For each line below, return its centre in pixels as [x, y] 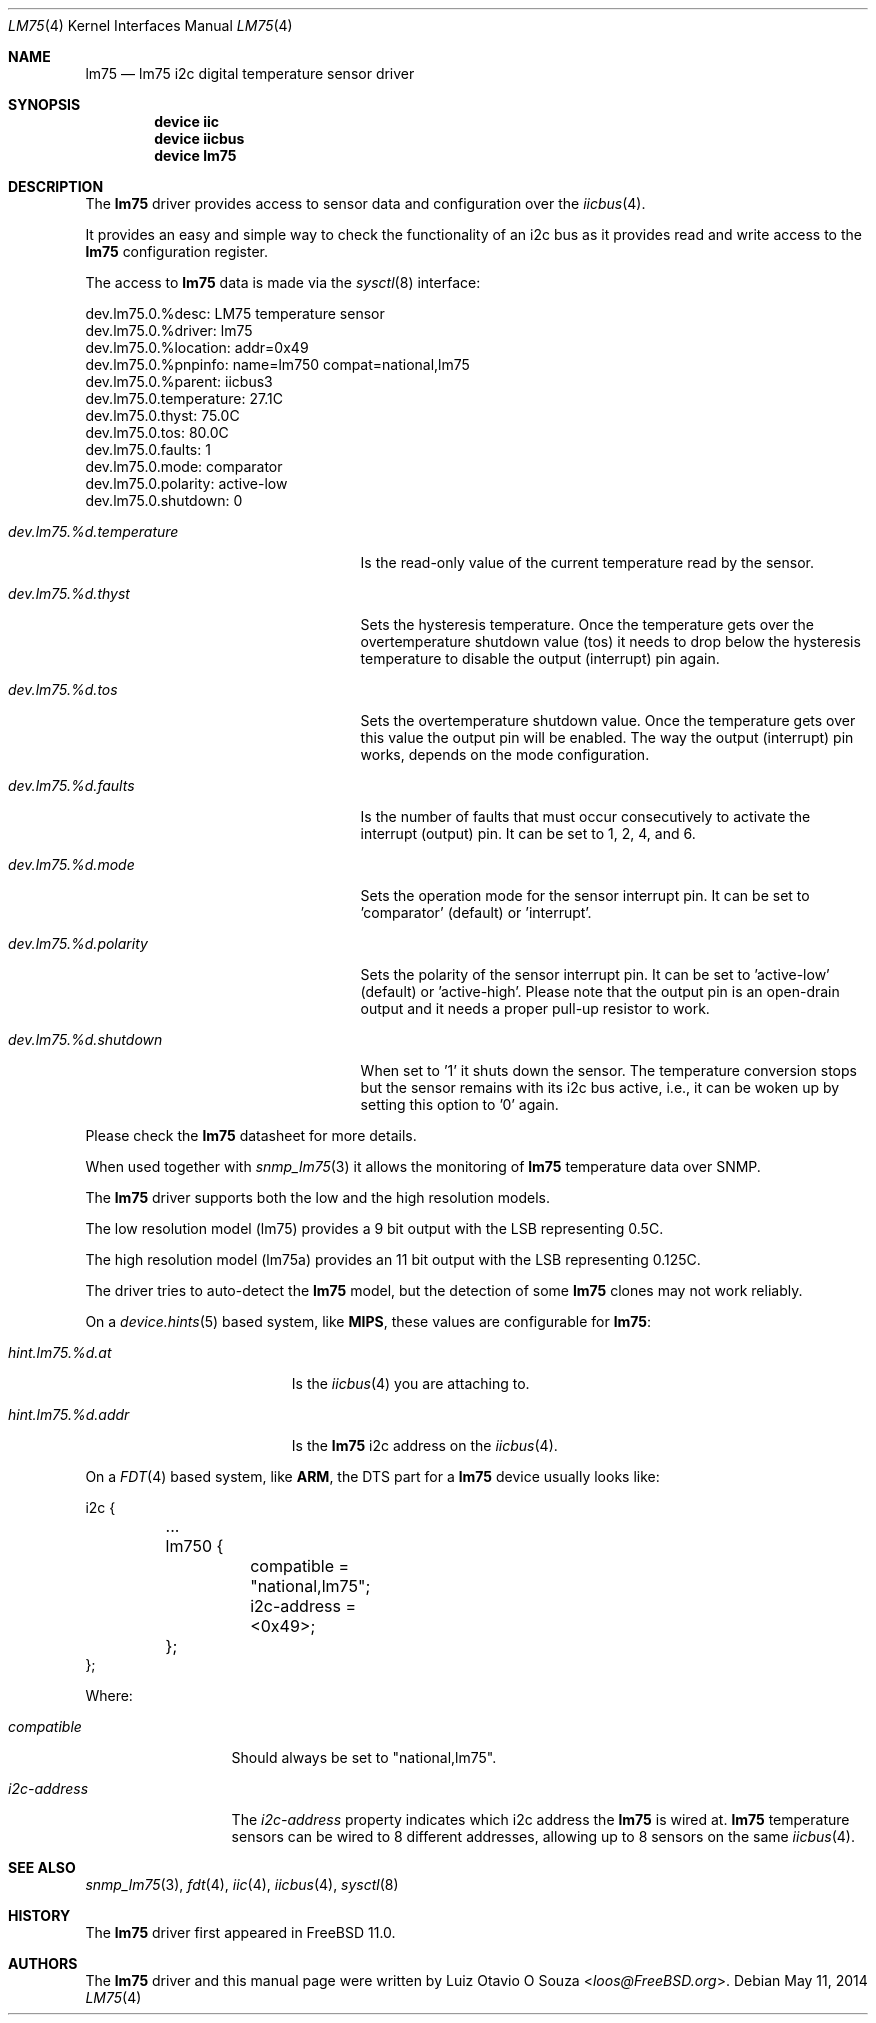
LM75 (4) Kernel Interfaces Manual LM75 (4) [150, 25]
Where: [109, 1695]
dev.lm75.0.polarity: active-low [186, 483]
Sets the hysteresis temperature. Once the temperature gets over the [587, 624]
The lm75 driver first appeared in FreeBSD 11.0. [240, 1932]
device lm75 [195, 155]
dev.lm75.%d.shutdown [85, 1039]
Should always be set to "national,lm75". [364, 1757]
